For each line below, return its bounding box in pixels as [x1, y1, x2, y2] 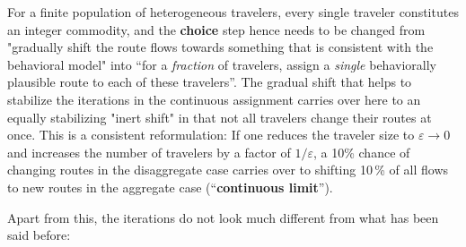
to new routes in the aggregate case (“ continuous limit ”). [7, 177, 333, 196]
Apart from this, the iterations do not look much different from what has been [7, 208, 439, 226]
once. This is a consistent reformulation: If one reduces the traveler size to [7, 125, 415, 144]
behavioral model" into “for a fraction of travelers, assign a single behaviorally [7, 55, 436, 73]
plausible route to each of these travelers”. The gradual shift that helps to [7, 72, 412, 91]
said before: [7, 226, 71, 244]
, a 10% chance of [313, 142, 410, 161]
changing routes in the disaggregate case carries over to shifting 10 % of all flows [7, 160, 449, 179]
